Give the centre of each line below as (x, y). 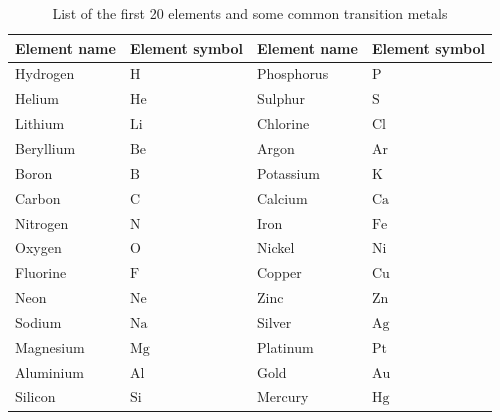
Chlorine (283, 123)
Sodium (38, 321)
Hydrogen (45, 73)
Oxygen (38, 247)
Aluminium (49, 371)
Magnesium (50, 346)
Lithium (40, 123)
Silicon (35, 396)
